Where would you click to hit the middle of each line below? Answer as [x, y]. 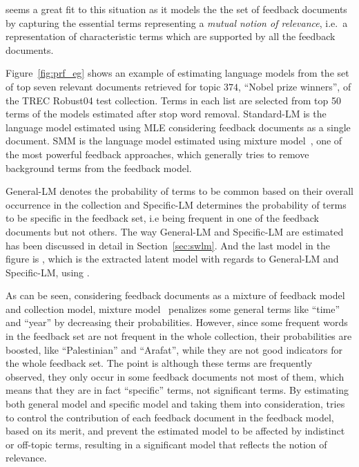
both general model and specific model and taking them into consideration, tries [175, 404]
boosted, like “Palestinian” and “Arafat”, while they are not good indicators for [174, 349]
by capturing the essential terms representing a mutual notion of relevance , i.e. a [177, 22]
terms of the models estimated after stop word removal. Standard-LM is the [166, 114]
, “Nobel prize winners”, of [295, 86]
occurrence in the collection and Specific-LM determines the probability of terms [176, 204]
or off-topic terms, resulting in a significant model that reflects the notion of [166, 444]
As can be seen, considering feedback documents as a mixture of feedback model [175, 295]
